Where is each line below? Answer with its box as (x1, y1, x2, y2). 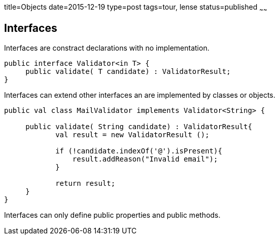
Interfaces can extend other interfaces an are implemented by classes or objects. (4, 90, 275, 99)
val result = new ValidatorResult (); (55, 130, 210, 139)
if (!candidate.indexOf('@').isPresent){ (55, 146, 222, 155)
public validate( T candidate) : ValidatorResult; (25, 67, 231, 75)
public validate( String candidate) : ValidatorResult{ (25, 122, 252, 131)
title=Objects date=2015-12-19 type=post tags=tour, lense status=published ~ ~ (4, 3, 267, 13)
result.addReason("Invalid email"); (72, 154, 218, 163)
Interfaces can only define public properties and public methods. (4, 210, 221, 219)
